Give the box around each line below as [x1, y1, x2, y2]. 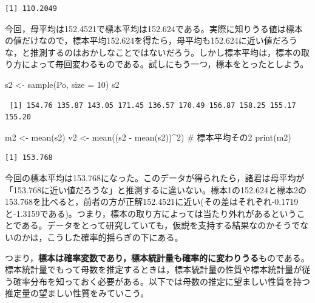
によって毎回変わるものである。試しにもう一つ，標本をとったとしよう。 [21, 58, 309, 70]
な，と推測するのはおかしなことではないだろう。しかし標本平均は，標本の [5, 45, 301, 58]
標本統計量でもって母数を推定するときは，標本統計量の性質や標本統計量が [5, 263, 302, 276]
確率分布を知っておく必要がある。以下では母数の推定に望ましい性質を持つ [13, 275, 310, 287]
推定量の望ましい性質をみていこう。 [5, 287, 149, 299]
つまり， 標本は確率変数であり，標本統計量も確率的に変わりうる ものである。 [5, 251, 310, 264]
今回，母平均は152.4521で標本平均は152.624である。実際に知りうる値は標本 [5, 22, 303, 35]
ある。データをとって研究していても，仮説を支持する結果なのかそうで [21, 219, 300, 231]
